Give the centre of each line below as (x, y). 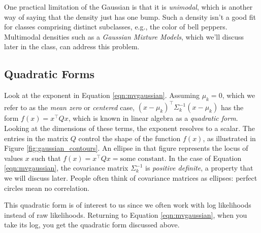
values (14, 158)
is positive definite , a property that (199, 168)
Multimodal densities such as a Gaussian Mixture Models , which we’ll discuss (124, 36)
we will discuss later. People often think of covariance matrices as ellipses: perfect (131, 178)
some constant (142, 159)
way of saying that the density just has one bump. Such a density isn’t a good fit (130, 16)
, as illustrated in (229, 138)
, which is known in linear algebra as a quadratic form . (153, 118)
